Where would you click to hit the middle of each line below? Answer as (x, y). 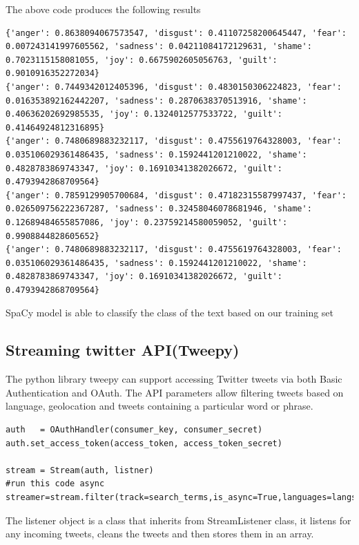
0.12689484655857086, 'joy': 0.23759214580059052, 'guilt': (147, 222)
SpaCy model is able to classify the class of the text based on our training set (170, 313)
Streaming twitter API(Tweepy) (123, 350)
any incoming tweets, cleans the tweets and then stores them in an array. (160, 534)
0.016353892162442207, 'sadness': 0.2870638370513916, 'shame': (156, 101)
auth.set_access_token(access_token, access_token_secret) (144, 443)
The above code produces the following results (103, 9)
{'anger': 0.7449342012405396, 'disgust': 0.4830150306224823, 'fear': (174, 87)
